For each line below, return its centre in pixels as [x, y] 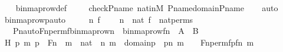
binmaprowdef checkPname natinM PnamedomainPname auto [147, 8]
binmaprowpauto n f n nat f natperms [99, 19]
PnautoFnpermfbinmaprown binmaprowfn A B [106, 31]
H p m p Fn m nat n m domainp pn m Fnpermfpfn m [129, 42]
